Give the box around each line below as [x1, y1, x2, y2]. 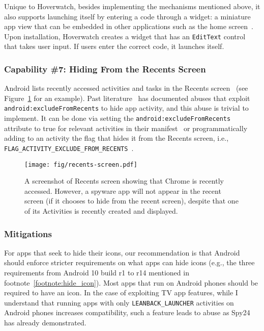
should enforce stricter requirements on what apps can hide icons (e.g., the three [4, 257, 255, 268]
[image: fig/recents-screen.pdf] [24, 161, 137, 168]
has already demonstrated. [4, 317, 86, 328]
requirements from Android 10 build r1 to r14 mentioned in [4, 267, 189, 278]
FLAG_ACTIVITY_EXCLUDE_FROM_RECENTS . [4, 142, 134, 153]
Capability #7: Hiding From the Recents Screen [4, 62, 206, 75]
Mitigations [4, 227, 52, 240]
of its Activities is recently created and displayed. [24, 206, 178, 216]
